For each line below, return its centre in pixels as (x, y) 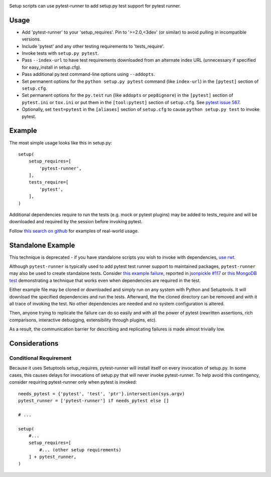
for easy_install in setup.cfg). (51, 67)
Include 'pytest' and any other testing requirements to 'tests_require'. (93, 46)
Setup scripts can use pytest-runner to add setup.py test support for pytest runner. (95, 6)
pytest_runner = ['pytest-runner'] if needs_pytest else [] (94, 401)
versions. (31, 39)
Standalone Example (42, 245)
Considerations (34, 344)
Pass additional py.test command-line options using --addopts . (88, 74)
